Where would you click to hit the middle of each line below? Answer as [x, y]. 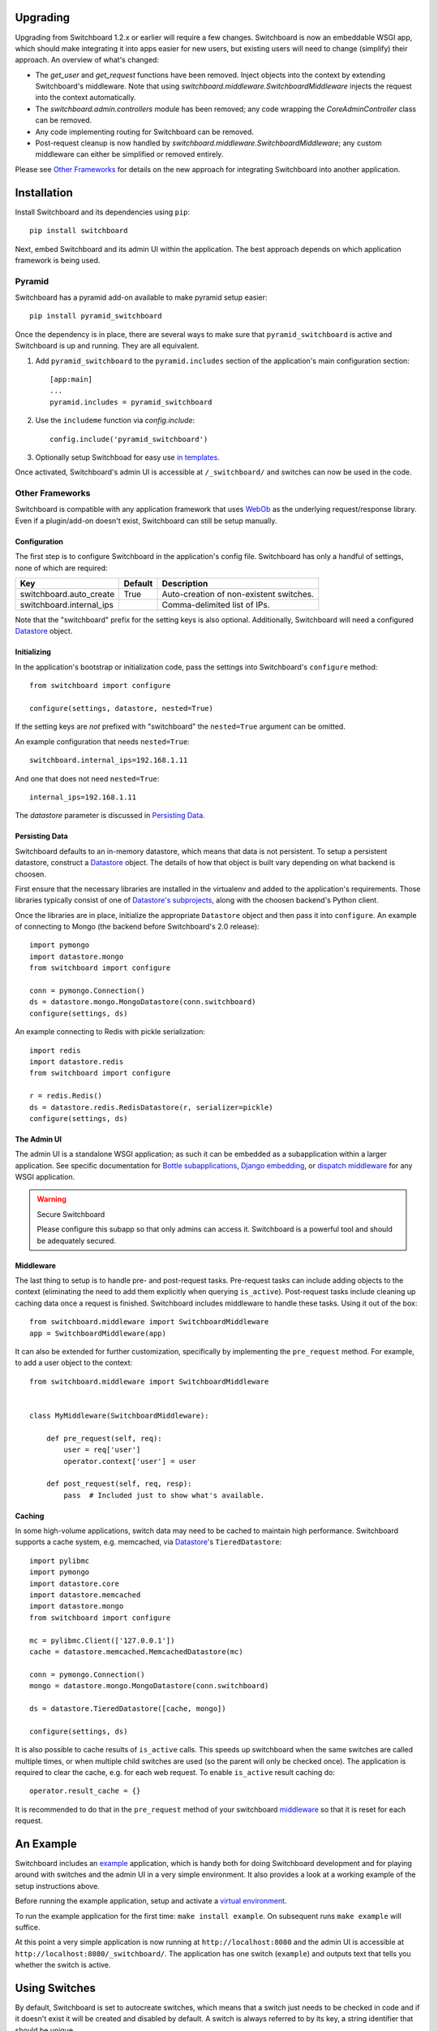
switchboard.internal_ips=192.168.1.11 [109, 760]
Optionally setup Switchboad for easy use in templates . [128, 457]
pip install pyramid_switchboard [96, 316]
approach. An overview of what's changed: [87, 60]
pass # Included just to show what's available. [164, 1495]
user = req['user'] [102, 1450]
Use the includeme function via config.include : [115, 420]
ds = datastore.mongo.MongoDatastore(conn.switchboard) [143, 1002]
